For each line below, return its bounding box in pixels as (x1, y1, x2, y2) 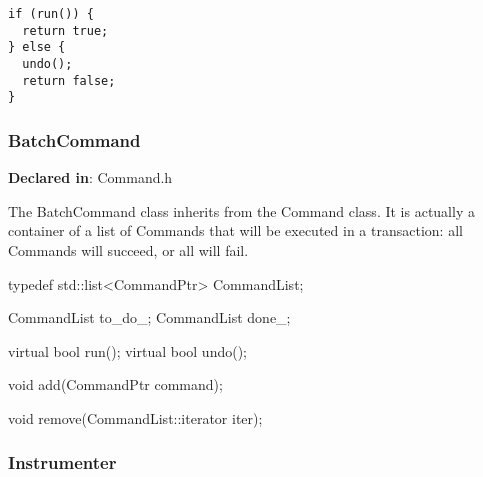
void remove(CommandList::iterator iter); (8, 407, 263, 428)
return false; (22, 73, 116, 88)
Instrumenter (8, 450, 117, 475)
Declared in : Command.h (8, 167, 173, 188)
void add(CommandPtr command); (8, 374, 223, 395)
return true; (22, 23, 109, 38)
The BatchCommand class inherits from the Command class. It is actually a (8, 200, 475, 221)
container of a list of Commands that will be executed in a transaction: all (8, 220, 463, 241)
